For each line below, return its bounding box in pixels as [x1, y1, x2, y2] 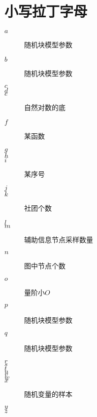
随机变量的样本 [24, 388, 72, 399]
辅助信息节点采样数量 [24, 234, 93, 244]
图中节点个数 [24, 261, 65, 271]
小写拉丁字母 [4, 1, 88, 21]
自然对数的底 [24, 102, 65, 113]
